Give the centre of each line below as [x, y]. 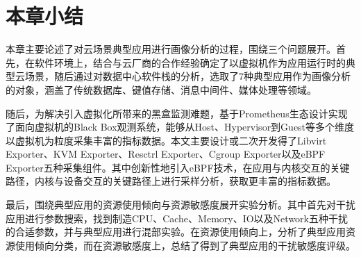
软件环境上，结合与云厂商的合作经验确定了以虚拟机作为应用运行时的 [190, 62]
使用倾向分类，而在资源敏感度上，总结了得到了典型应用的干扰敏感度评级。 [185, 245]
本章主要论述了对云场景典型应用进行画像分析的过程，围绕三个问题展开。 [171, 49]
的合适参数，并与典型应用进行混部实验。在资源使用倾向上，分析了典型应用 [176, 232]
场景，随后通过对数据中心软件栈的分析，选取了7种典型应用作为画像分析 [187, 76]
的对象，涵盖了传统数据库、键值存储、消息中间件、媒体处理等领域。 [161, 89]
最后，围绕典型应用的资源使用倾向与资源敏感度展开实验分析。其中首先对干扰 [180, 205]
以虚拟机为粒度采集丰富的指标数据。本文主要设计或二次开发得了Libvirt [166, 140]
